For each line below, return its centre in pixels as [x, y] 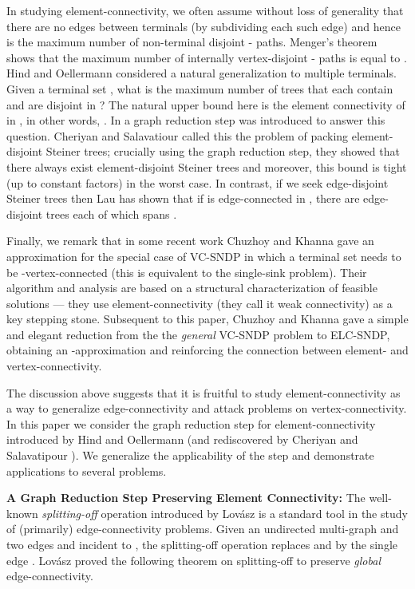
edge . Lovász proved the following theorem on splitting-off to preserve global [194, 560]
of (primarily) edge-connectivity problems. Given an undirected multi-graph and [203, 529]
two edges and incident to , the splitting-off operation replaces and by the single [202, 544]
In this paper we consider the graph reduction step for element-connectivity [191, 423]
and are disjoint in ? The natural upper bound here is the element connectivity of [206, 104]
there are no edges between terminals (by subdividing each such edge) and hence [204, 26]
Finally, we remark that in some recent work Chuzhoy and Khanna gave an [190, 241]
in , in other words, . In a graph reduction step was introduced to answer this [196, 120]
